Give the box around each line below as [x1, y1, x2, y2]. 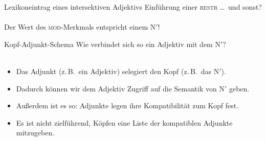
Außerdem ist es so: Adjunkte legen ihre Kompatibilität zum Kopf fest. [16, 100, 239, 111]
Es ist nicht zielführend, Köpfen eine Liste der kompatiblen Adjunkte [16, 117, 233, 128]
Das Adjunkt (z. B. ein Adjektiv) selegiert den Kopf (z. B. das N [16, 65, 219, 76]
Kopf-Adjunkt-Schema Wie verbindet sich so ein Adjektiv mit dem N [4, 38, 220, 49]
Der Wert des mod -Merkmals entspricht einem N [4, 21, 156, 32]
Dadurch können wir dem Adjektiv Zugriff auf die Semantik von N [16, 83, 225, 93]
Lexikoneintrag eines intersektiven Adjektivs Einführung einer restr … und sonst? [4, 2, 262, 12]
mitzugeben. [16, 127, 55, 138]
